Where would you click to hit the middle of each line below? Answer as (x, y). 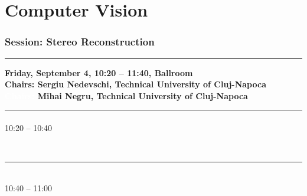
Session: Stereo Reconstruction (80, 42)
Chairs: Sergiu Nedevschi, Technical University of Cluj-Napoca (135, 84)
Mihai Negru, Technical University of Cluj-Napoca (143, 95)
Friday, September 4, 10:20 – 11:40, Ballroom (99, 72)
